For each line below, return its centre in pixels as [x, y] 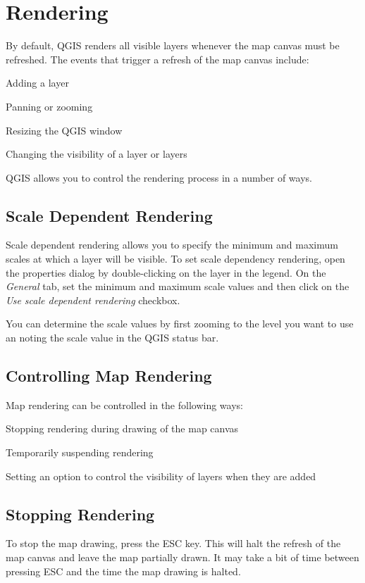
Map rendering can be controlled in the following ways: [124, 405]
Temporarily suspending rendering [80, 452]
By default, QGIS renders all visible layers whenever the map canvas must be [173, 45]
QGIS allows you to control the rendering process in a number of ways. [159, 177]
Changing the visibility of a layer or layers [97, 154]
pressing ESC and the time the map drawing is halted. [123, 571]
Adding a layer [37, 83]
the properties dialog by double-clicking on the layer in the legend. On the [166, 272]
